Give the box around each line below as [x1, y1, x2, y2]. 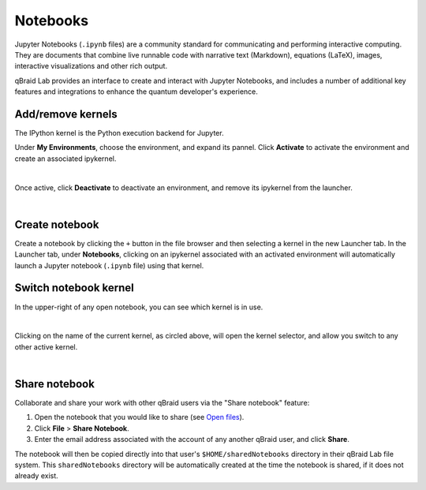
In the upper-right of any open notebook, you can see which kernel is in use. [14, 302, 263, 312]
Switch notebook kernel [14, 281, 134, 295]
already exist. [14, 471, 58, 481]
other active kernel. [14, 342, 78, 351]
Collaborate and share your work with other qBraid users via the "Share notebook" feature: [14, 398, 310, 408]
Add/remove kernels [14, 107, 118, 121]
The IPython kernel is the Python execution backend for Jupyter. [14, 129, 224, 138]
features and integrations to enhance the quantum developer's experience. [14, 87, 258, 96]
